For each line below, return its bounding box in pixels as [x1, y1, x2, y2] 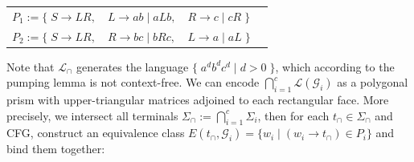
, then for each [257, 107, 330, 124]
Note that [6, 58, 55, 75]
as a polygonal [337, 74, 408, 91]
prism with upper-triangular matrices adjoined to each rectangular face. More [6, 91, 389, 108]
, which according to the [275, 58, 395, 75]
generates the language [76, 58, 189, 75]
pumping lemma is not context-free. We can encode [6, 74, 260, 91]
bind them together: [6, 140, 105, 157]
